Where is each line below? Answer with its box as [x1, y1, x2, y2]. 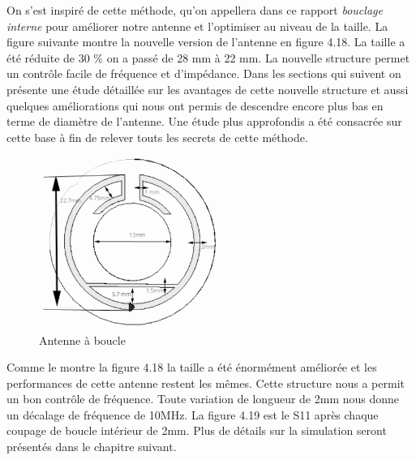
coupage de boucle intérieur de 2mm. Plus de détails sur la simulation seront [6, 422, 387, 439]
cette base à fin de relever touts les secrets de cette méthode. [6, 128, 308, 145]
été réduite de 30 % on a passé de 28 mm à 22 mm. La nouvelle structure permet [6, 49, 410, 66]
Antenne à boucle [39, 331, 126, 348]
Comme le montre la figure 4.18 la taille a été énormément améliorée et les [6, 359, 377, 376]
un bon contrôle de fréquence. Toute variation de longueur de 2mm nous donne [6, 390, 400, 407]
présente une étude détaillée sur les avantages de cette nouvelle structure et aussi [6, 80, 409, 97]
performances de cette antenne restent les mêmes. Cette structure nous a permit [6, 374, 405, 391]
